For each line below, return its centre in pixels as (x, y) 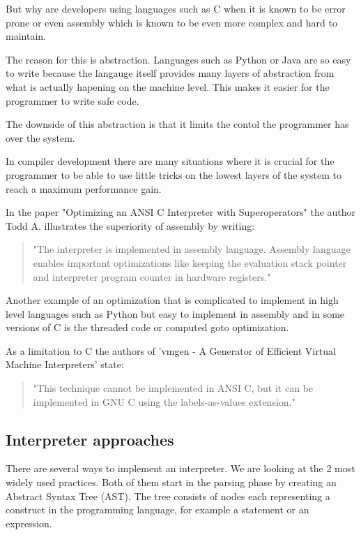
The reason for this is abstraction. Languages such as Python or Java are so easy (178, 59)
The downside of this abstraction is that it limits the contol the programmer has (177, 124)
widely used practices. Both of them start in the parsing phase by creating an (171, 482)
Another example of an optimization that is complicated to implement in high (172, 300)
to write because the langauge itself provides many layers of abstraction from (170, 73)
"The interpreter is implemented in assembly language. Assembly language (192, 249)
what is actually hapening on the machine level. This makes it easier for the (168, 86)
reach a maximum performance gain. (84, 188)
